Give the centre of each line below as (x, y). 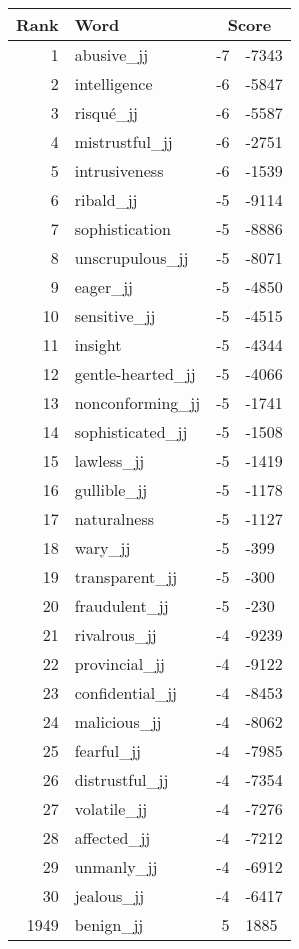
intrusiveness (119, 170)
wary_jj (102, 547)
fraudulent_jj (121, 605)
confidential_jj (125, 692)
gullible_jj (111, 489)
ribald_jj (106, 199)
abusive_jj (111, 54)
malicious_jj (118, 721)
